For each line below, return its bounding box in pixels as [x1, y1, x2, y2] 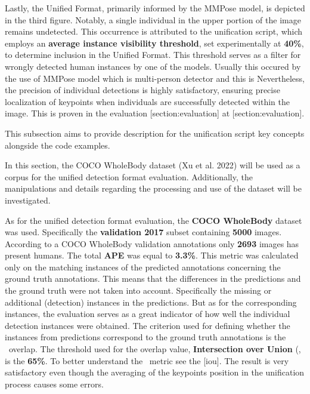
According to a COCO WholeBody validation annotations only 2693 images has [5, 237, 299, 250]
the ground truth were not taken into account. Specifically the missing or [5, 284, 272, 297]
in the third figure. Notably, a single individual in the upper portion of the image [5, 13, 301, 26]
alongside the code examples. [5, 138, 110, 151]
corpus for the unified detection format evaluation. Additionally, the [5, 170, 253, 183]
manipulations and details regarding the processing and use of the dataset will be [5, 182, 302, 195]
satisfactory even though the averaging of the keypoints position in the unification [5, 366, 305, 378]
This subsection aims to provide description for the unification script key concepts [5, 127, 305, 139]
